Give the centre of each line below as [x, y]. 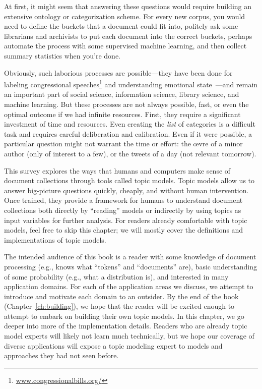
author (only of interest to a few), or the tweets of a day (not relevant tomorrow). [130, 153]
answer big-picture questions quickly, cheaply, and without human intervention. [126, 190]
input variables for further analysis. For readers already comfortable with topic [126, 220]
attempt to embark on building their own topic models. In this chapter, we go [124, 316]
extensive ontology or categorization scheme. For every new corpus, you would [125, 16]
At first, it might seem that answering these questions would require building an [128, 6]
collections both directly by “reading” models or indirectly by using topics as [123, 210]
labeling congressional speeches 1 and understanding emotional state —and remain [131, 84]
